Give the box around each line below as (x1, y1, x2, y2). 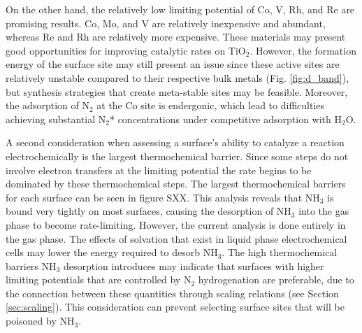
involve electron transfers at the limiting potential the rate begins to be (6, 162, 312, 177)
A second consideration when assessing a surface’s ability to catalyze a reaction (6, 135, 345, 150)
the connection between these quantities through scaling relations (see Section (6, 285, 339, 300)
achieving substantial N (6, 111, 106, 126)
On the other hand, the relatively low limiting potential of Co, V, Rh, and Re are (6, 2, 355, 16)
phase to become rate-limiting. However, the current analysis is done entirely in (6, 217, 346, 232)
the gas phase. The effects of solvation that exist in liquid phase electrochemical (6, 231, 347, 246)
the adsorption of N (6, 98, 89, 113)
